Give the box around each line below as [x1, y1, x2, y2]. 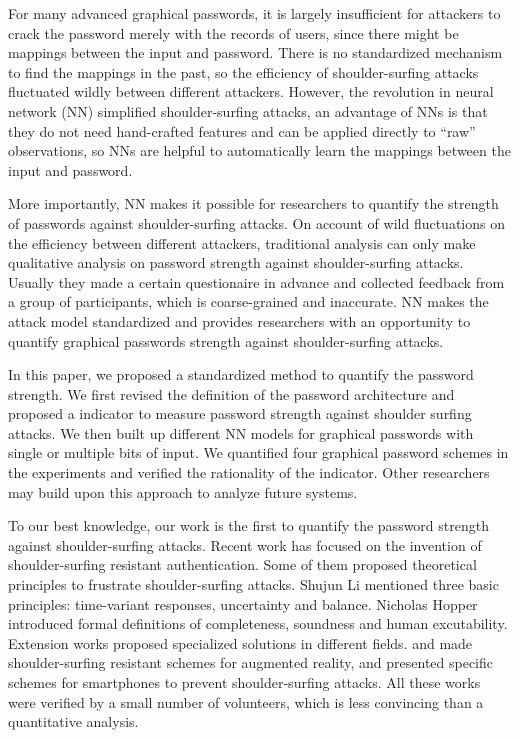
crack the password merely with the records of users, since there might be [8, 22, 459, 43]
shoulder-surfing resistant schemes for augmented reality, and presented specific [8, 652, 494, 673]
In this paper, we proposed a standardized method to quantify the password [8, 364, 474, 385]
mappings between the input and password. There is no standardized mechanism [8, 42, 503, 63]
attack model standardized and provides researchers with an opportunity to [8, 310, 471, 331]
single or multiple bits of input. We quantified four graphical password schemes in [8, 442, 509, 463]
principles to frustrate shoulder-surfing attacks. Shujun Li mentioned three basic [8, 574, 499, 595]
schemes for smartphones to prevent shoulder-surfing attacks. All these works [8, 672, 481, 692]
